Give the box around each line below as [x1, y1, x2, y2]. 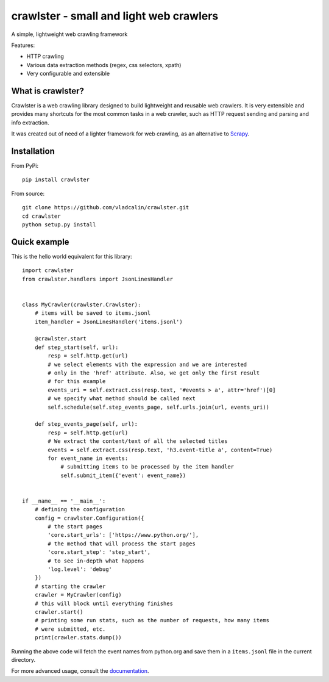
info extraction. [11, 119, 49, 126]
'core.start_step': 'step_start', [48, 549, 151, 556]
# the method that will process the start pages [48, 540, 196, 547]
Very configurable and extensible [26, 70, 110, 77]
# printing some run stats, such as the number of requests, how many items [34, 617, 270, 624]
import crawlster [22, 267, 74, 274]
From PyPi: [11, 162, 39, 170]
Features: [11, 41, 35, 49]
